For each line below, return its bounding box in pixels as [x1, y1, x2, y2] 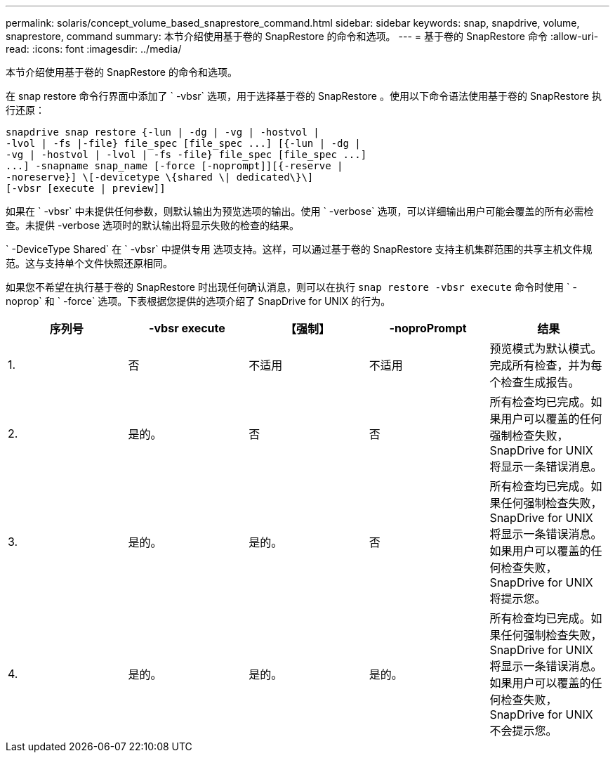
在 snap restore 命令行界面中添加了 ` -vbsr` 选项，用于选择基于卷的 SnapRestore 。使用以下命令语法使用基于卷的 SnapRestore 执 [6, 90, 602, 102]
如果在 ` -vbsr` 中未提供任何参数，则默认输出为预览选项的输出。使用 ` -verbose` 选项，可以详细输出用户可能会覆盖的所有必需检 [6, 205, 594, 217]
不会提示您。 [489, 724, 557, 738]
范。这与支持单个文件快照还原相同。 [6, 257, 173, 269]
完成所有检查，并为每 [489, 358, 602, 372]
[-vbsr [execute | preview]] [6, 183, 166, 194]
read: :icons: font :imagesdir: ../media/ [6, 43, 182, 55]
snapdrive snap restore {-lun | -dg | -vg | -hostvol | [6, 126, 319, 138]
